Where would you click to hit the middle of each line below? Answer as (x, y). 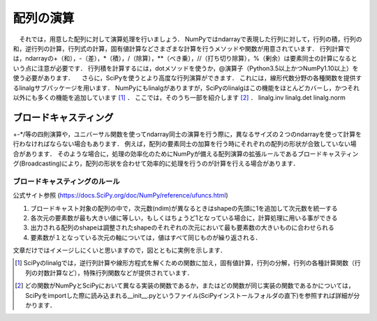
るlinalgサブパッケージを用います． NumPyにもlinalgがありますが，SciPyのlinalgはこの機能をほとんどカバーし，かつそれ (186, 88)
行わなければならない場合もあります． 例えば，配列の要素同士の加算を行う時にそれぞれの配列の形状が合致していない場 (185, 144)
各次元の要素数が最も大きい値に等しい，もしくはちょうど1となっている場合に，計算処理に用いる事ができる (184, 218)
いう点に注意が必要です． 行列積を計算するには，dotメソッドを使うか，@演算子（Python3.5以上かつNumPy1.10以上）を (186, 68)
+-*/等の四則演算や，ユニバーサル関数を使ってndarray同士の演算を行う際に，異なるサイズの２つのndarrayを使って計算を (187, 134)
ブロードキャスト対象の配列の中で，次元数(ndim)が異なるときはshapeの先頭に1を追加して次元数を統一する (184, 208)
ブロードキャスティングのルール (66, 181)
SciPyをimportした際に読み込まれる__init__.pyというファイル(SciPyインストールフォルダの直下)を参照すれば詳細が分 (193, 295)
